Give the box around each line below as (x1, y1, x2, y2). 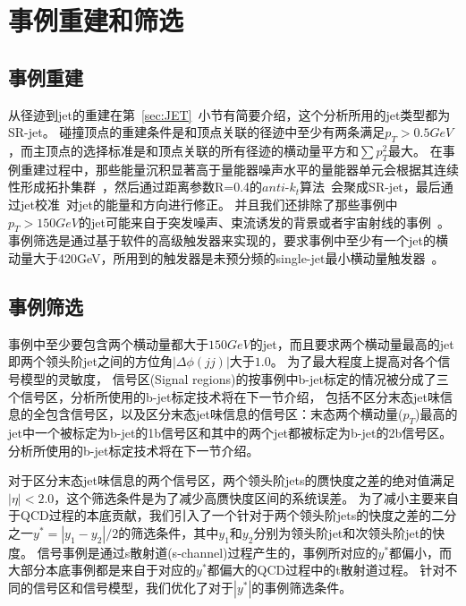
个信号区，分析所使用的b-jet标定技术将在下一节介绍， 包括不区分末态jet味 (8, 387, 440, 405)
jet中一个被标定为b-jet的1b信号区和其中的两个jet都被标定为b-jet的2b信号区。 (8, 422, 453, 441)
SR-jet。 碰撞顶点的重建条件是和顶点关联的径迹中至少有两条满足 (8, 123, 386, 141)
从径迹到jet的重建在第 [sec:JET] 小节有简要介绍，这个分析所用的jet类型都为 (8, 105, 451, 124)
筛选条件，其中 (131, 523, 219, 542)
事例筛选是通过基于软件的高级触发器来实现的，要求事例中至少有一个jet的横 (8, 231, 448, 250)
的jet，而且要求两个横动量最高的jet (250, 334, 454, 353)
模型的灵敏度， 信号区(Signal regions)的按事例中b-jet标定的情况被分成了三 (20, 369, 449, 388)
